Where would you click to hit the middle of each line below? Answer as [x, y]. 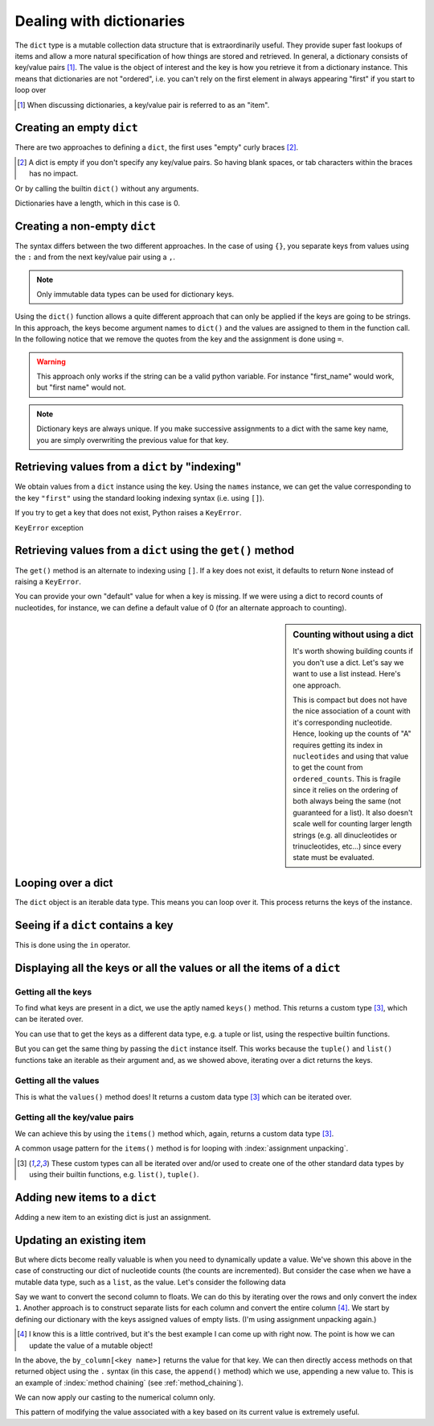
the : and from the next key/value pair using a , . [95, 257]
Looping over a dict [64, 883]
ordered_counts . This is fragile [347, 779]
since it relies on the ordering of [346, 790]
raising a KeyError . [48, 581]
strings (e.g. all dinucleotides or [345, 835]
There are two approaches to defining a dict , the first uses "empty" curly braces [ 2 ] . [157, 147]
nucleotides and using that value [351, 756]
